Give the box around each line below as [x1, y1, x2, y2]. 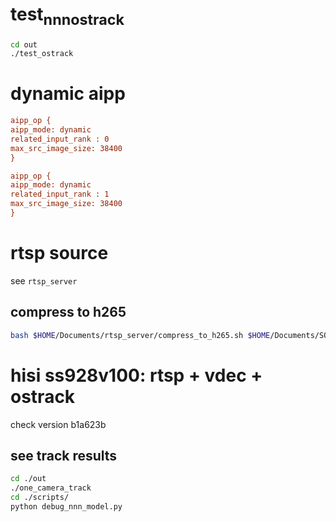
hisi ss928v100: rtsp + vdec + [10, 364, 263, 387]
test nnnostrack [10, 3, 125, 29]
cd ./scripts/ [10, 493, 70, 503]
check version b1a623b [10, 418, 107, 430]
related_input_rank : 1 [10, 189, 110, 200]
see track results [10, 447, 118, 464]
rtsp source [10, 242, 109, 265]
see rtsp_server [10, 274, 78, 287]
